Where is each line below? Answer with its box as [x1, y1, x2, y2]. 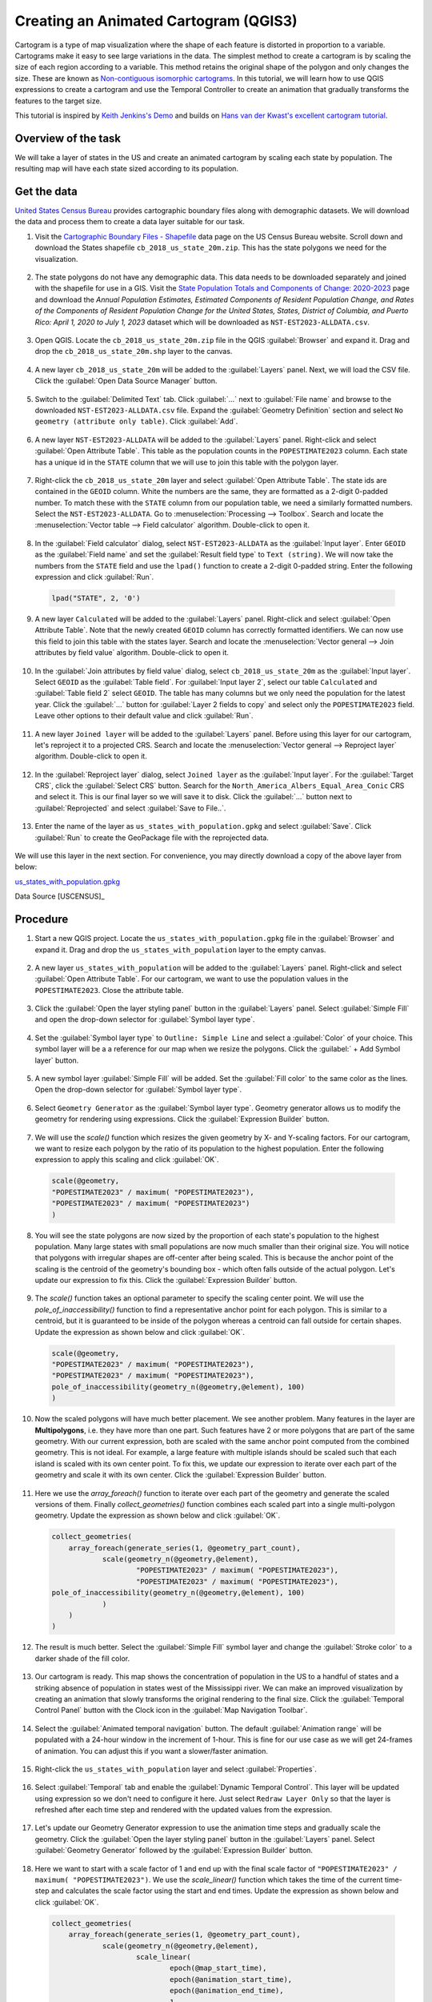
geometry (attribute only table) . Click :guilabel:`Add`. [34, 416, 238, 426]
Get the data [14, 185, 78, 198]
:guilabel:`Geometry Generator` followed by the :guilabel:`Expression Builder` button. [34, 1846, 314, 1855]
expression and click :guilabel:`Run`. [34, 573, 154, 582]
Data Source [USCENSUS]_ [14, 891, 105, 901]
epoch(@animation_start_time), [169, 1975, 293, 1984]
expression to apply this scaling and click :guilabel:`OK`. [34, 1155, 219, 1164]
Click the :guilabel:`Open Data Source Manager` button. [34, 376, 218, 386]
